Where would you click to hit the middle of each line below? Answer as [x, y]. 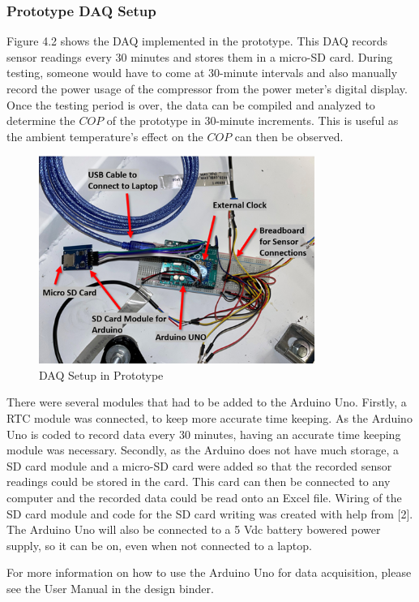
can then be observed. [289, 136]
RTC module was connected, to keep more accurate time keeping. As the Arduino [209, 417]
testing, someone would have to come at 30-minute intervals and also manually [202, 73]
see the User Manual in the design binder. [110, 588]
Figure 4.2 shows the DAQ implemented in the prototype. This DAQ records [197, 41]
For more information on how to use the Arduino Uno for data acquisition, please [209, 572]
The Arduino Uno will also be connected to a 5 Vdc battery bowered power [194, 529]
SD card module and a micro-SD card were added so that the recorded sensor [199, 465]
